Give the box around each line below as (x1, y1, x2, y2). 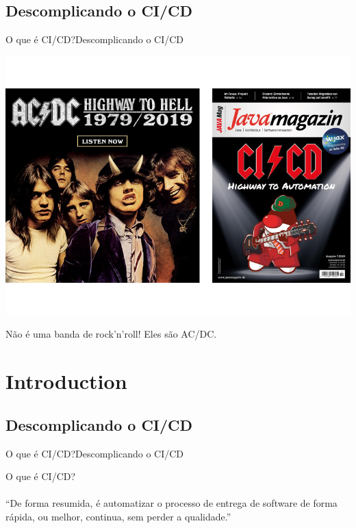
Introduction (5, 367, 127, 395)
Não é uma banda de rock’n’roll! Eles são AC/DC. (5, 327, 217, 341)
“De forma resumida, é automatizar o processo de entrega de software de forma (5, 496, 338, 510)
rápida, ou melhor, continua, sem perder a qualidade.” (5, 509, 231, 523)
